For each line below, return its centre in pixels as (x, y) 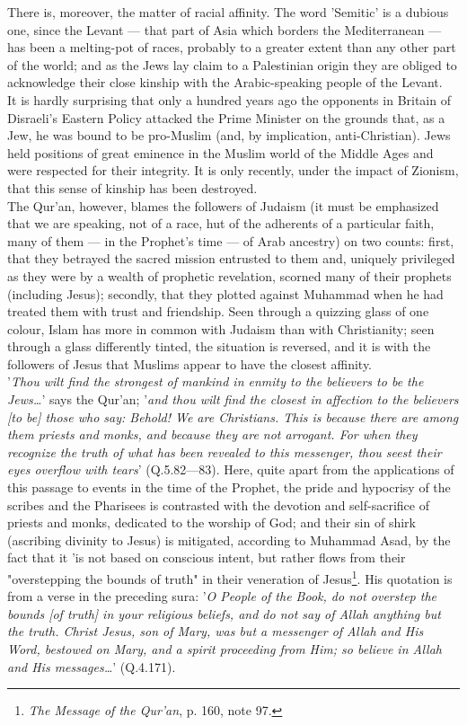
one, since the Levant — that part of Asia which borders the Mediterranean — (225, 29)
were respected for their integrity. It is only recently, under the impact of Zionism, (233, 170)
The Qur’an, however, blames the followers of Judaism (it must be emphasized (223, 205)
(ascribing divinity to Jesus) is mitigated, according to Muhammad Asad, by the (229, 539)
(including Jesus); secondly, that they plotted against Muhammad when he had (225, 293)
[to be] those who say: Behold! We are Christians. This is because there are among (233, 416)
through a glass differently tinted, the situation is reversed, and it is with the (219, 346)
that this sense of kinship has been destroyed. (132, 187)
